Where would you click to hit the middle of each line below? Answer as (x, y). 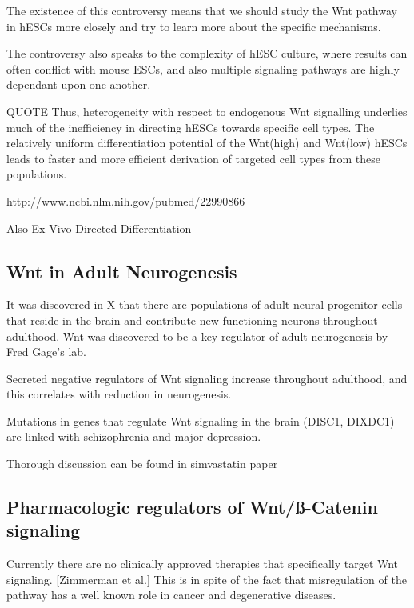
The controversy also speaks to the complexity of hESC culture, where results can (207, 53)
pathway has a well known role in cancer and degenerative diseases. (171, 595)
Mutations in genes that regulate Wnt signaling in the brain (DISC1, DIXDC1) (201, 420)
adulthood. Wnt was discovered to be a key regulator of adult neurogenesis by (197, 336)
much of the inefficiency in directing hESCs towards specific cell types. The (191, 127)
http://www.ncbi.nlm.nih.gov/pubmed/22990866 (126, 200)
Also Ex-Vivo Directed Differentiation (99, 228)
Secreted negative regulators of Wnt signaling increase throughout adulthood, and (207, 378)
